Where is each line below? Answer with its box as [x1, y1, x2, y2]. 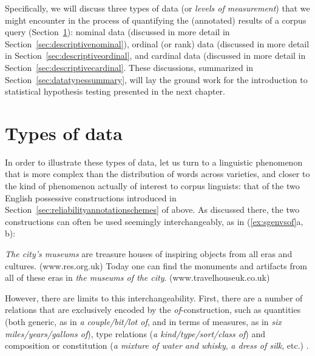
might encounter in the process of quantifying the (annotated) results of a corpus [5, 13, 307, 26]
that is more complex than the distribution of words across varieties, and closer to [5, 167, 310, 180]
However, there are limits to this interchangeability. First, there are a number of [5, 291, 303, 304]
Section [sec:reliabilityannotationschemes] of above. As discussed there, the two [5, 203, 300, 216]
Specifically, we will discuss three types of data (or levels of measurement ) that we [5, 2, 310, 14]
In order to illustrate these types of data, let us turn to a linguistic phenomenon [5, 155, 303, 168]
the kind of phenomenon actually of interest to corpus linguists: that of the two [5, 180, 300, 192]
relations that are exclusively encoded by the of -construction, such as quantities [5, 303, 301, 316]
